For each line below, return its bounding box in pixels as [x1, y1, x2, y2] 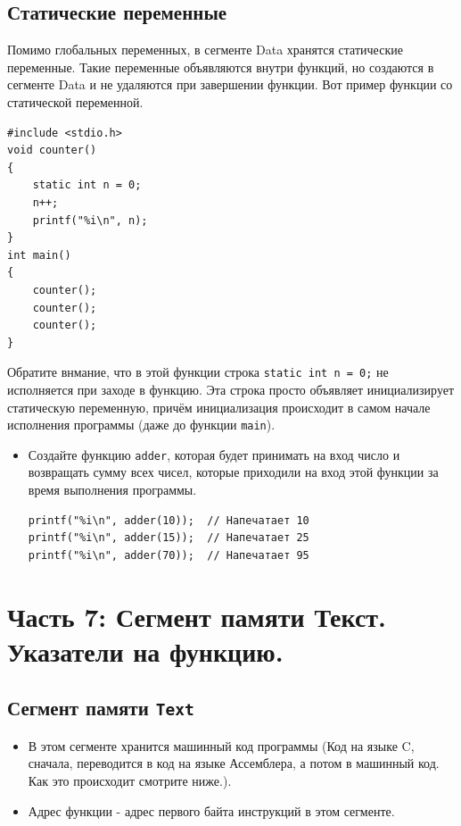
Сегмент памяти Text [7, 694, 194, 722]
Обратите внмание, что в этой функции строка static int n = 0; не [7, 363, 389, 381]
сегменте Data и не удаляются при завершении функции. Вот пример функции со [7, 75, 453, 94]
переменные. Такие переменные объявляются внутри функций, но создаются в [7, 57, 434, 76]
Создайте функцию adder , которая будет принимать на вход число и [28, 445, 400, 463]
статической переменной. [7, 92, 144, 111]
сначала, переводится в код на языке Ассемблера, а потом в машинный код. [28, 754, 440, 772]
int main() [7, 248, 71, 262]
